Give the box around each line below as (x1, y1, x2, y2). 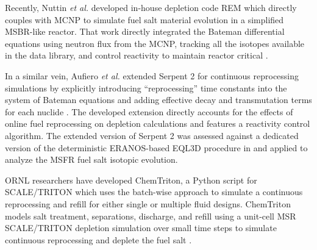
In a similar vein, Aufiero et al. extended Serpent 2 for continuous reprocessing (5, 69, 299, 82)
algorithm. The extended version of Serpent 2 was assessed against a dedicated (5, 129, 299, 141)
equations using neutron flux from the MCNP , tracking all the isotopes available (5, 37, 305, 49)
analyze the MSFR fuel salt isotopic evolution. (5, 153, 178, 166)
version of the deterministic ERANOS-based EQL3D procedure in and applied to (5, 141, 308, 154)
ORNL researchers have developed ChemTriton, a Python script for (5, 173, 257, 186)
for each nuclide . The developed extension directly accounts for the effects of (5, 105, 293, 118)
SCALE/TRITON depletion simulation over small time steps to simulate (5, 221, 277, 234)
